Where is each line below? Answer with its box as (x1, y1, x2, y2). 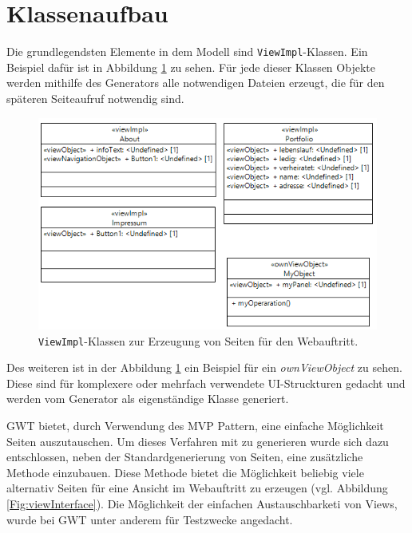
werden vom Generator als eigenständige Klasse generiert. (6, 390, 289, 407)
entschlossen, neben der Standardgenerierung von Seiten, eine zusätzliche (6, 448, 363, 465)
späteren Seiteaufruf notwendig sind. (6, 89, 184, 106)
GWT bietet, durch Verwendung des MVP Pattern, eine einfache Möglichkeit (6, 417, 384, 433)
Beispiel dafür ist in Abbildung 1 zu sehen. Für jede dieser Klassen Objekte (6, 58, 375, 75)
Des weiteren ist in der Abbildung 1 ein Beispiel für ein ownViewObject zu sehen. (6, 359, 402, 376)
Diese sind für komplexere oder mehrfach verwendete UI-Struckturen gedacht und (6, 374, 406, 391)
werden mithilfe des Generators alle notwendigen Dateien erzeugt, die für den (6, 74, 385, 91)
